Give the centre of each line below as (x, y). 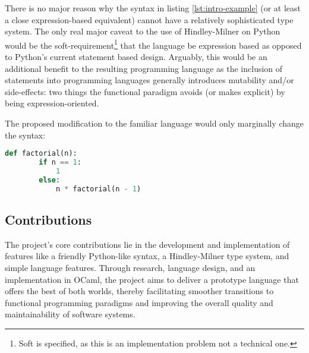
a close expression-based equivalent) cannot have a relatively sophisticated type (149, 19)
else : (50, 180)
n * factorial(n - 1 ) (98, 189)
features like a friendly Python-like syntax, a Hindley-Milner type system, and (147, 256)
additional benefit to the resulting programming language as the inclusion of (144, 68)
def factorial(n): (41, 154)
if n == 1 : (60, 163)
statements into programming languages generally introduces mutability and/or (149, 80)
